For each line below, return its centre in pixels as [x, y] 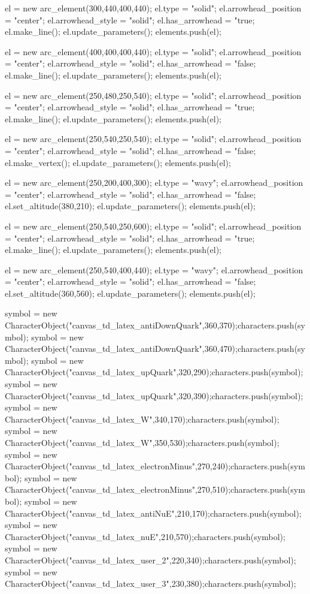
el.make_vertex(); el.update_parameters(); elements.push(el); [118, 162]
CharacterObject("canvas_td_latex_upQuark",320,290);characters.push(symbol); [154, 372]
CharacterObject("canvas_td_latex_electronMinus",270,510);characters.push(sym [155, 489]
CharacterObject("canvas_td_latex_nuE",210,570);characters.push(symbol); [145, 536]
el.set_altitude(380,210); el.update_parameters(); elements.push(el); [130, 206]
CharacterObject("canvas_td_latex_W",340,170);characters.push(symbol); [142, 419]
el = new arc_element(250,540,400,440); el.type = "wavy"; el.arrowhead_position [154, 269]
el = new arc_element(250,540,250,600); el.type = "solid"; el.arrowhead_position [153, 226]
